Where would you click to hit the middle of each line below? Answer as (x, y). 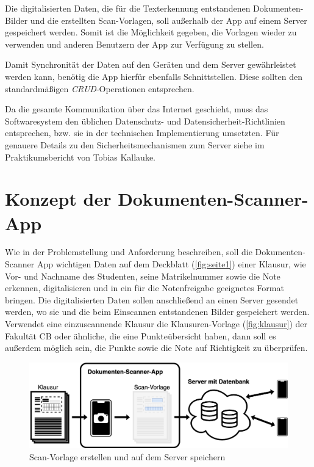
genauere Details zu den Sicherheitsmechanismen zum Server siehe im (135, 144)
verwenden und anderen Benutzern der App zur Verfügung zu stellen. (134, 44)
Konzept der (58, 199)
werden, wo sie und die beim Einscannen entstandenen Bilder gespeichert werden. (157, 312)
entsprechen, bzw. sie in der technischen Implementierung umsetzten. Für (142, 133)
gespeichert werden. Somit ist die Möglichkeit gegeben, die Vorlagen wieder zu (151, 32)
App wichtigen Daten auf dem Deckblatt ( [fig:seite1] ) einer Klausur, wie (171, 264)
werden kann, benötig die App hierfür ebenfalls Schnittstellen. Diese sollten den (154, 76)
